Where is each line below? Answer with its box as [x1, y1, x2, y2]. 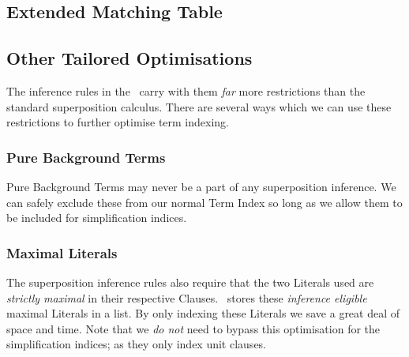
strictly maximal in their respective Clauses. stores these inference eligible [6, 289, 367, 306]
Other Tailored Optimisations [6, 46, 253, 70]
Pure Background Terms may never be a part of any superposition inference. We [6, 178, 396, 194]
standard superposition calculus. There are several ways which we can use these [6, 98, 392, 115]
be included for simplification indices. [6, 209, 187, 226]
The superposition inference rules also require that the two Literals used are [6, 273, 374, 290]
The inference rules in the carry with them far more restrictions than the [6, 82, 366, 99]
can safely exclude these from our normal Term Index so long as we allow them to [6, 194, 403, 210]
